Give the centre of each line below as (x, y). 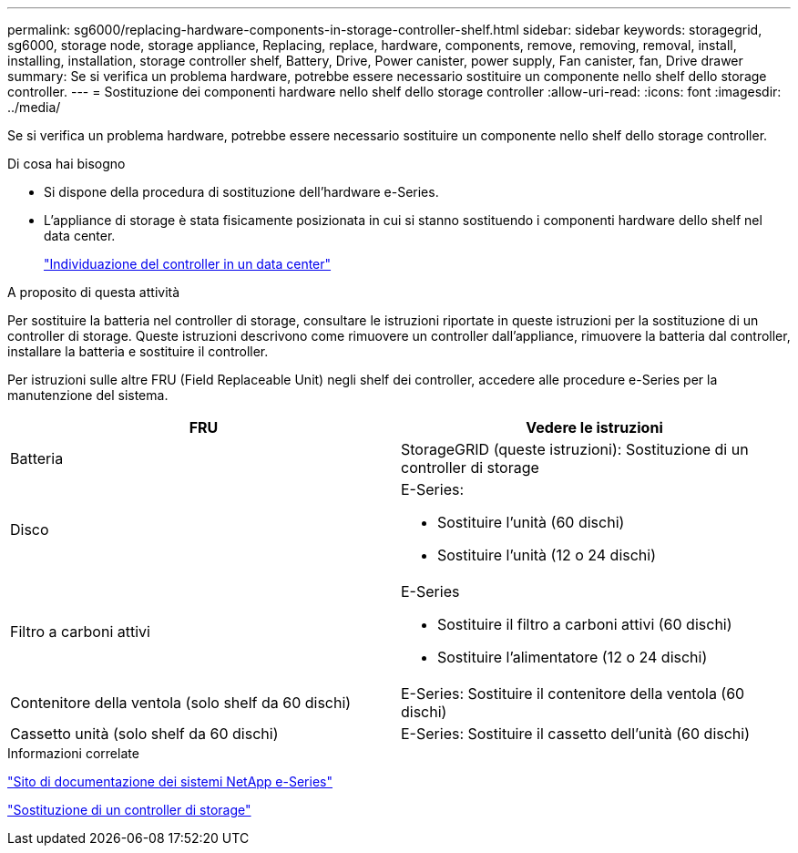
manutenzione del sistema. (88, 395)
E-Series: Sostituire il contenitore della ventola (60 (573, 694)
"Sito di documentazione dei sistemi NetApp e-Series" (170, 781)
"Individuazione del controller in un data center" (188, 264)
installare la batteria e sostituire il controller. (138, 351)
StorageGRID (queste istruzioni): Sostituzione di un (575, 449)
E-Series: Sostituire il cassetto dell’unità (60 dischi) (576, 734)
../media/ (34, 107)
